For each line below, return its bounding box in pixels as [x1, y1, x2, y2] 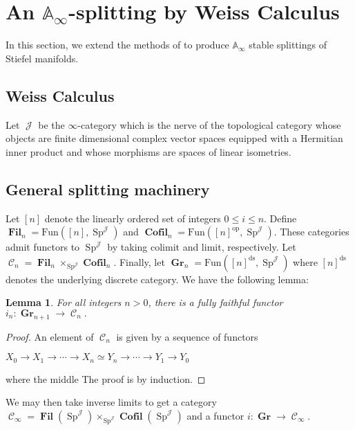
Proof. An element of [6, 329, 94, 343]
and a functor [186, 408, 244, 422]
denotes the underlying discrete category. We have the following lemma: [6, 271, 309, 286]
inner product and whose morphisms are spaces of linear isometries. [6, 144, 291, 159]
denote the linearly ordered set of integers [44, 210, 221, 225]
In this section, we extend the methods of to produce [6, 37, 229, 52]
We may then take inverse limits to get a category [6, 395, 217, 409]
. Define [264, 210, 297, 225]
